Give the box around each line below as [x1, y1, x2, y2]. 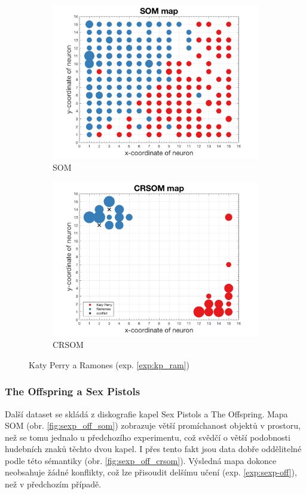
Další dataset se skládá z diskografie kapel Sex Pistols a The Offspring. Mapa [5, 407, 288, 420]
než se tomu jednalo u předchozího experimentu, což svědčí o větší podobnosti [5, 431, 290, 443]
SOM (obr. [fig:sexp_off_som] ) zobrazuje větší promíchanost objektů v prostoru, [5, 419, 301, 432]
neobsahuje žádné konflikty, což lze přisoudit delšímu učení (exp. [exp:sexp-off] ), [5, 466, 297, 478]
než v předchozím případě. [5, 478, 102, 490]
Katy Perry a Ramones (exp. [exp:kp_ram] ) [29, 358, 189, 371]
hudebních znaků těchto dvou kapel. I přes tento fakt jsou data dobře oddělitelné [5, 443, 302, 455]
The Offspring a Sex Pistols [5, 384, 140, 399]
